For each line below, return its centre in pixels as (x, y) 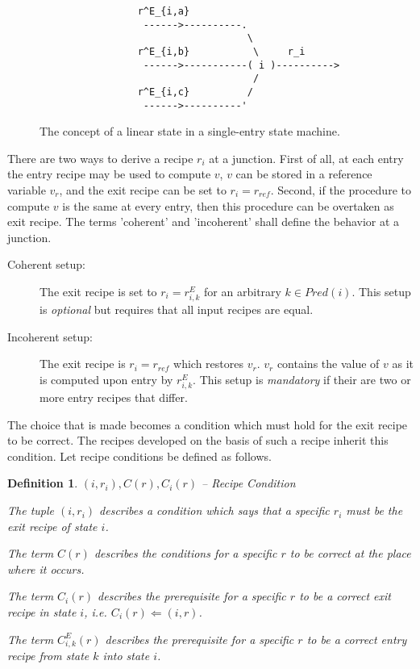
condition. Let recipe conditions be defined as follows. (139, 456)
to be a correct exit (345, 596)
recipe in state (42, 612)
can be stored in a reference (304, 174)
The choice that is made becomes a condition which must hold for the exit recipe (208, 424)
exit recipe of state (52, 526)
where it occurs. (46, 569)
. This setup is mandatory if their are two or (302, 379)
